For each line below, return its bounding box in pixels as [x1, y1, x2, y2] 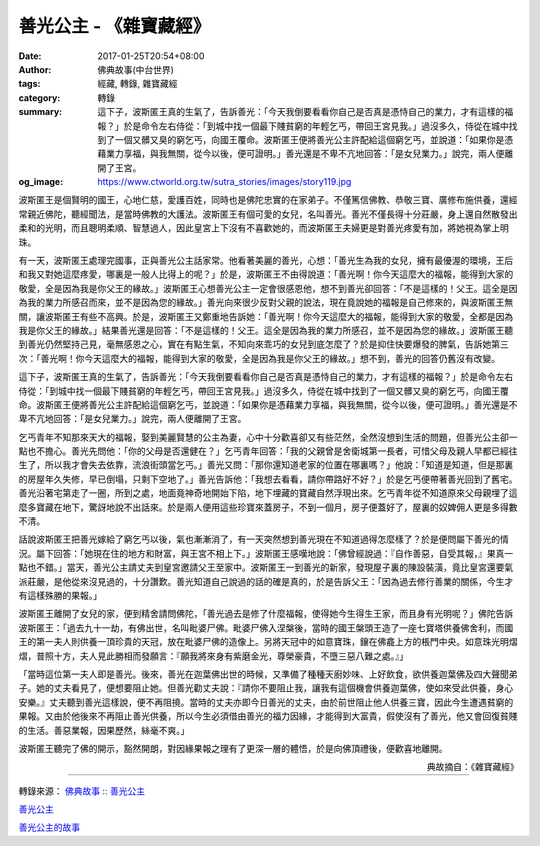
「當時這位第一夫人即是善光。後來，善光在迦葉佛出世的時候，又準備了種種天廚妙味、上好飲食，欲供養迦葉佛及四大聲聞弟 [18, 668, 518, 680]
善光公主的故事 [18, 821, 80, 834]
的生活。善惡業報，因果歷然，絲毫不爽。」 [18, 724, 190, 736]
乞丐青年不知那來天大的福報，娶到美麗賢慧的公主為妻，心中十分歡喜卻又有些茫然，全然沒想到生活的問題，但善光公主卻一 [18, 431, 518, 443]
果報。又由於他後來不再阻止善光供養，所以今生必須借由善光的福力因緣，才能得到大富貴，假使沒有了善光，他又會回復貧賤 [18, 710, 518, 722]
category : [18, 91, 61, 104]
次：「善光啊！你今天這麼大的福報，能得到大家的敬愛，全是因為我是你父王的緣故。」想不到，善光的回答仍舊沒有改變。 [18, 352, 500, 364]
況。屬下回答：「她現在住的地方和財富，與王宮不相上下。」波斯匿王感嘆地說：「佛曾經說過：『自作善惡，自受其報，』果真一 [18, 547, 514, 559]
